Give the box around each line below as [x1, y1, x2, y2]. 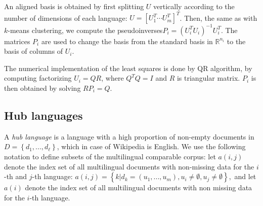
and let [234, 171, 256, 182]
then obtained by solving [4, 82, 81, 93]
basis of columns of [4, 46, 63, 56]
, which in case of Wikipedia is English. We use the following [57, 141, 246, 152]
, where [101, 73, 124, 83]
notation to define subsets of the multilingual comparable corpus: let [4, 151, 216, 161]
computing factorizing [4, 73, 72, 83]
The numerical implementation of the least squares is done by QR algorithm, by [4, 62, 252, 73]
